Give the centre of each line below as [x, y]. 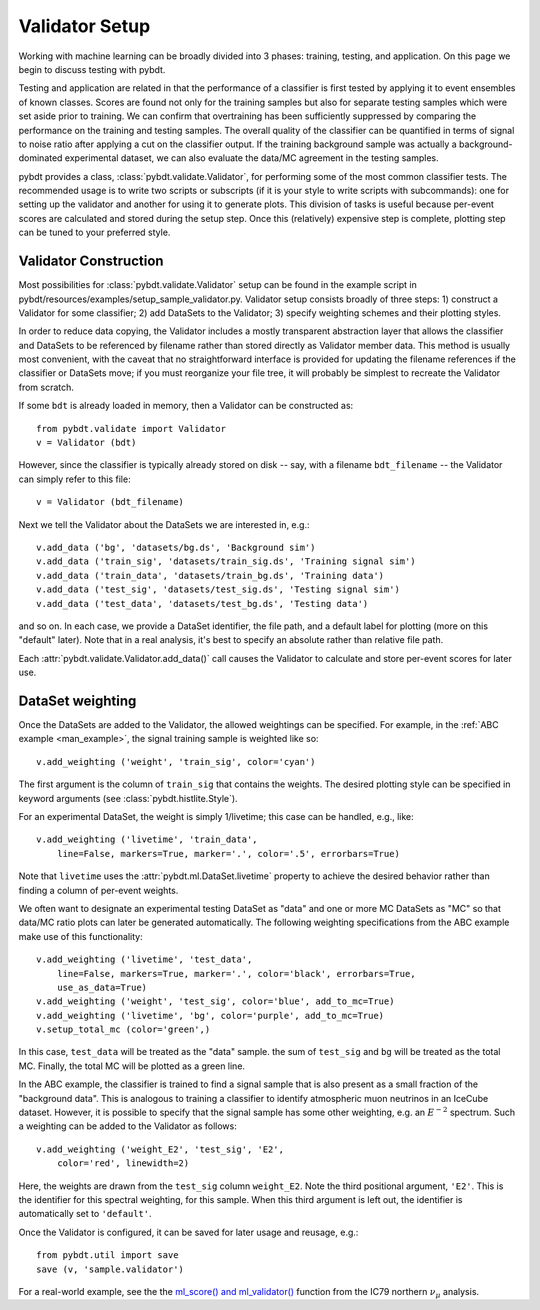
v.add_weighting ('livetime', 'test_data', [144, 959]
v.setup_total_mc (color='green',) [123, 1029]
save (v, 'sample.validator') [110, 1269]
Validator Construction [91, 261]
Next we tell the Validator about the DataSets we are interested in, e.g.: [164, 524]
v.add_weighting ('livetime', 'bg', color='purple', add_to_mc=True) [210, 1015]
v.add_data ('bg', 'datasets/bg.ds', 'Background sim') [176, 547]
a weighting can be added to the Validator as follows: [127, 1126]
